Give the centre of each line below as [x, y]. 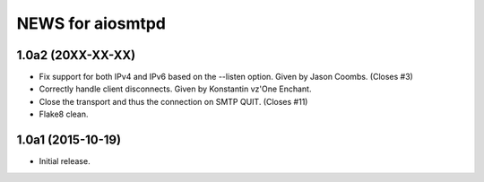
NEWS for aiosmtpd [91, 23]
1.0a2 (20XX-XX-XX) [76, 55]
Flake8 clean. [64, 114]
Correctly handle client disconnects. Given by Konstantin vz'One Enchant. [175, 89]
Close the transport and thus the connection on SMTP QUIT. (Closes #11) [173, 101]
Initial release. [65, 161]
